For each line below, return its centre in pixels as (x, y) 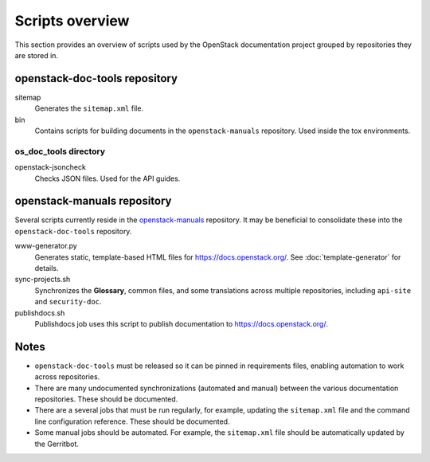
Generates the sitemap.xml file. (89, 108)
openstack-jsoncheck (51, 167)
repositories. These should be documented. (106, 399)
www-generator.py (46, 246)
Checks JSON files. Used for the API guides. (107, 178)
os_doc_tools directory (60, 151)
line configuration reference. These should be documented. (132, 421)
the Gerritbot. (57, 444)
